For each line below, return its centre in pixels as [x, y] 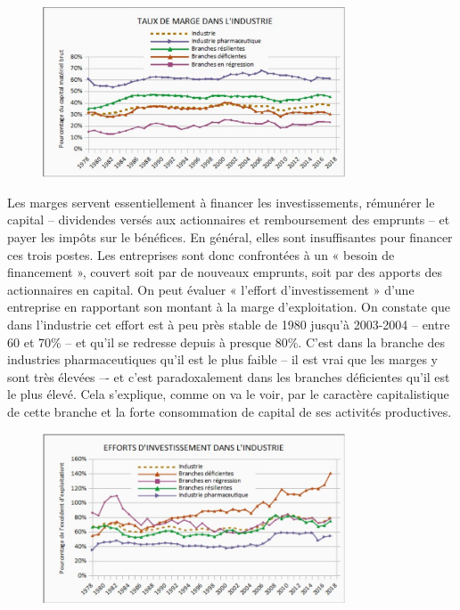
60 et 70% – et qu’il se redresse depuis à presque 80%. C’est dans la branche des [226, 342]
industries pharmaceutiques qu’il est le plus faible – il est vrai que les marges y [222, 359]
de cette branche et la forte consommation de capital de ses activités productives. [230, 411]
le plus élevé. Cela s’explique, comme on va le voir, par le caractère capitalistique [228, 394]
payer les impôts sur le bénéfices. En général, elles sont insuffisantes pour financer [230, 237]
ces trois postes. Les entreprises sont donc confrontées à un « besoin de [201, 254]
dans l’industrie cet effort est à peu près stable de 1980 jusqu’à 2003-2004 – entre [229, 325]
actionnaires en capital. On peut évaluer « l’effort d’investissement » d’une [211, 289]
